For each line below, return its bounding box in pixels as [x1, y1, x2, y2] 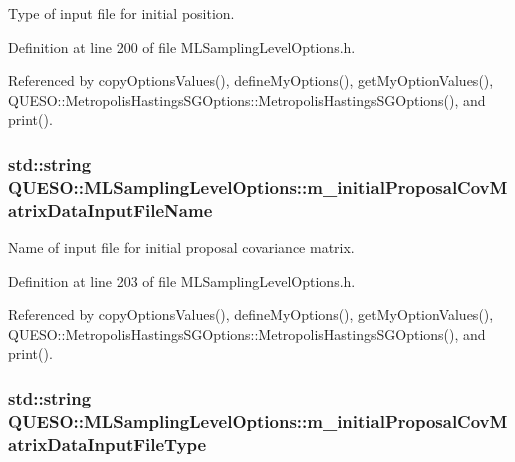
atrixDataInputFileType [8, 431, 207, 456]
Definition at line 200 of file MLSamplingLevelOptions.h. [8, 36, 356, 57]
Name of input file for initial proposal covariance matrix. [8, 237, 355, 258]
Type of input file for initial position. [8, 3, 235, 23]
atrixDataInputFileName [8, 197, 213, 222]
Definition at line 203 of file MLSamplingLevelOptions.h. [8, 270, 356, 291]
